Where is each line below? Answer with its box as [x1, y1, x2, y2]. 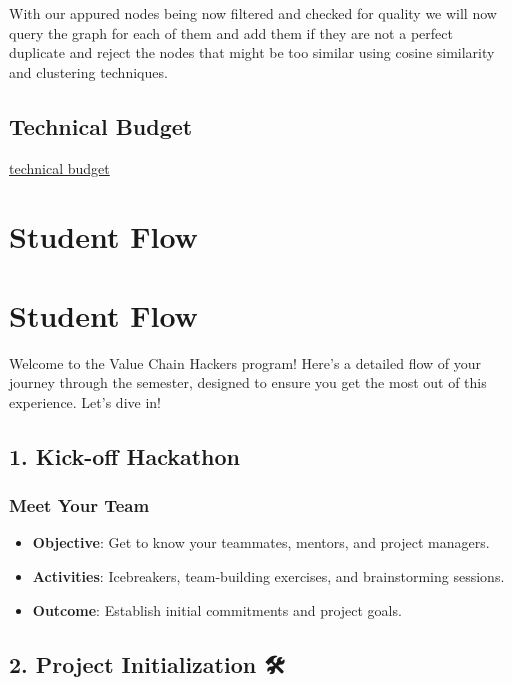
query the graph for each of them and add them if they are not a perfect [9, 22, 453, 43]
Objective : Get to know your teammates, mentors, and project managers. [32, 532, 490, 553]
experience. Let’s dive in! [9, 391, 161, 412]
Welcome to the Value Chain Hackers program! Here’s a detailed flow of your [9, 352, 482, 373]
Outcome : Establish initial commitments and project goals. [32, 599, 402, 620]
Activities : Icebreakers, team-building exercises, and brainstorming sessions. [32, 566, 505, 587]
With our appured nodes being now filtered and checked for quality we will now [9, 3, 497, 23]
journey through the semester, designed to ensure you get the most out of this [9, 372, 487, 393]
